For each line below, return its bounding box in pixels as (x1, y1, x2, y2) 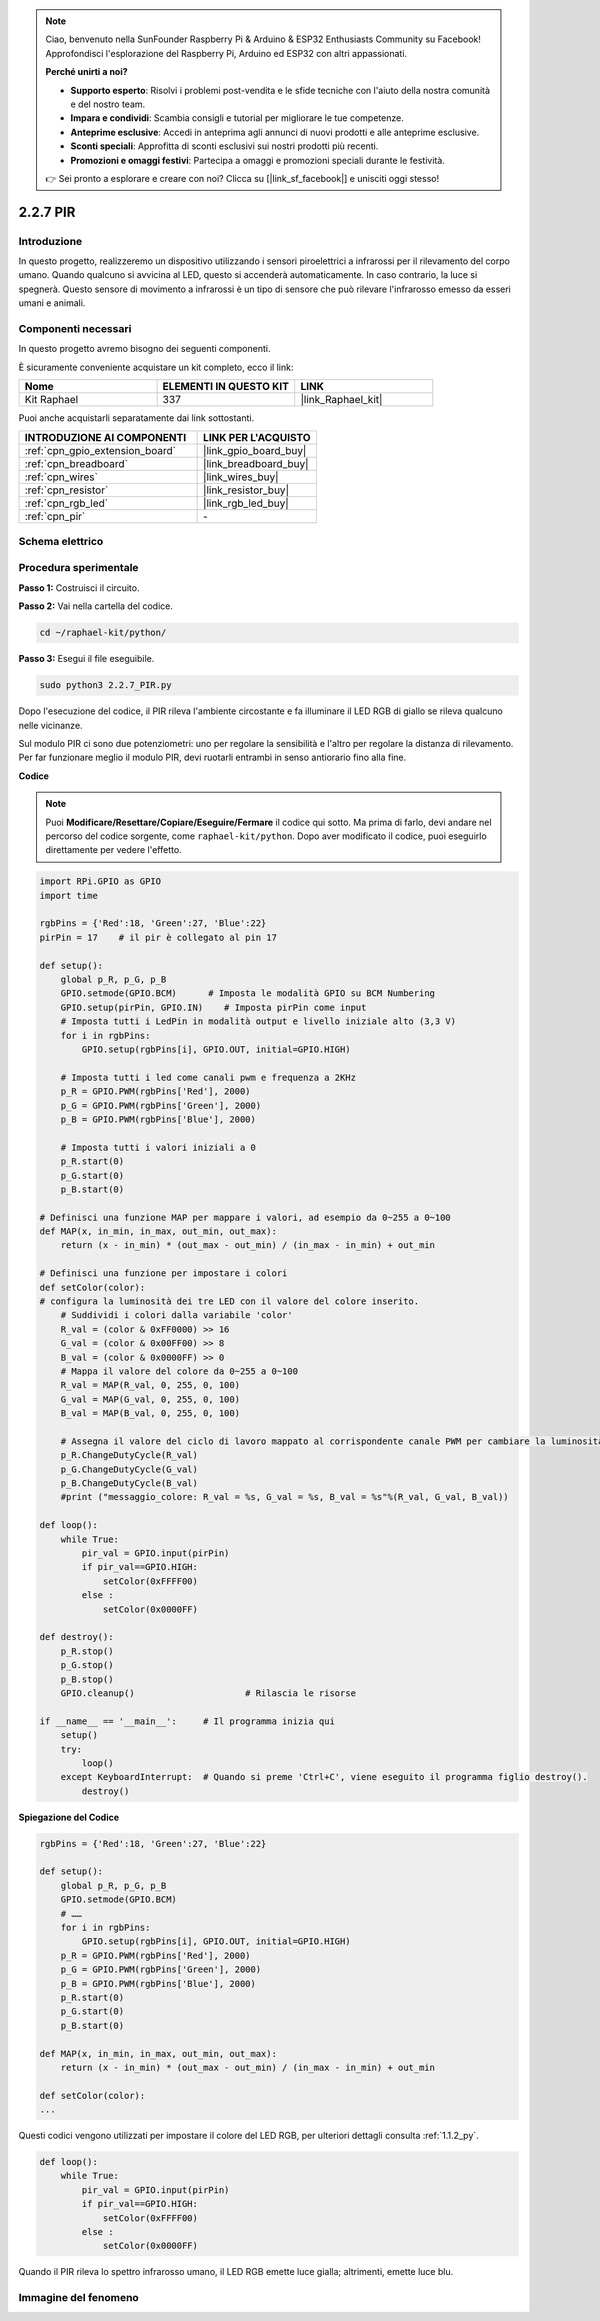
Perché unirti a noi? (45, 66, 129, 78)
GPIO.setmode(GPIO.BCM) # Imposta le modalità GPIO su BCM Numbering (60, 988, 435, 999)
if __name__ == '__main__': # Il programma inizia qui (39, 1715, 335, 1727)
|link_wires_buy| (203, 470, 279, 484)
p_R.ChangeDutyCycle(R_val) (60, 1450, 199, 1461)
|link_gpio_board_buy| (203, 443, 307, 457)
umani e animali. (18, 297, 86, 309)
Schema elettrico (18, 534, 104, 548)
